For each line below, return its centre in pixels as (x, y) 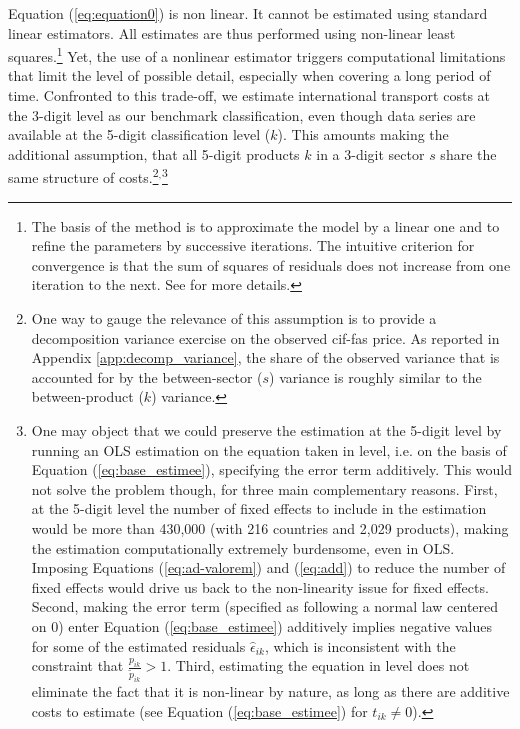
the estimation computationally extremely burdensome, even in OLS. (243, 547)
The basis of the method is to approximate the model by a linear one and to (265, 225)
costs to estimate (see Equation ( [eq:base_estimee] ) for (199, 710)
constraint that (77, 665)
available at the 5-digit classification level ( (139, 134)
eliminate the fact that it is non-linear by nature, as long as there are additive (270, 690)
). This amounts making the (363, 134)
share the (468, 153)
